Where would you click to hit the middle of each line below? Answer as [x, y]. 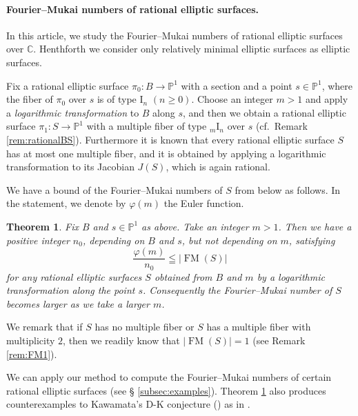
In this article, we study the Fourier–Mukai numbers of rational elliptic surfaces [175, 35]
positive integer [38, 240]
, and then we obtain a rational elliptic [265, 112]
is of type [117, 99]
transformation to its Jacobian [70, 167]
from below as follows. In [288, 189]
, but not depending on [229, 240]
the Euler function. [204, 203]
